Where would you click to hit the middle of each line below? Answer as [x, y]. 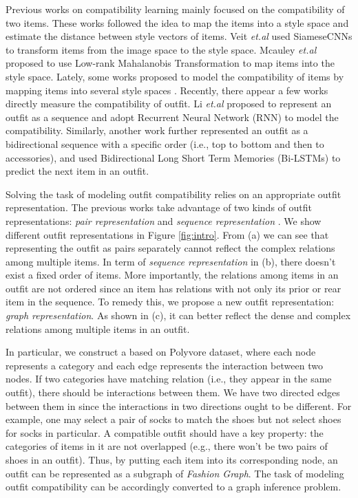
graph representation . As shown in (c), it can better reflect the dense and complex [178, 315]
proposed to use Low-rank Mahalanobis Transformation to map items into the [170, 63]
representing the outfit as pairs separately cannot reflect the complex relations [170, 248]
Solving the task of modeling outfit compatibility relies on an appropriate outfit [173, 194]
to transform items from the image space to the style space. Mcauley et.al [161, 49]
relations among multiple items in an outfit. [98, 328]
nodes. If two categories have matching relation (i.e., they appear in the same [169, 379]
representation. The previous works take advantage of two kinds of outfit [159, 207]
